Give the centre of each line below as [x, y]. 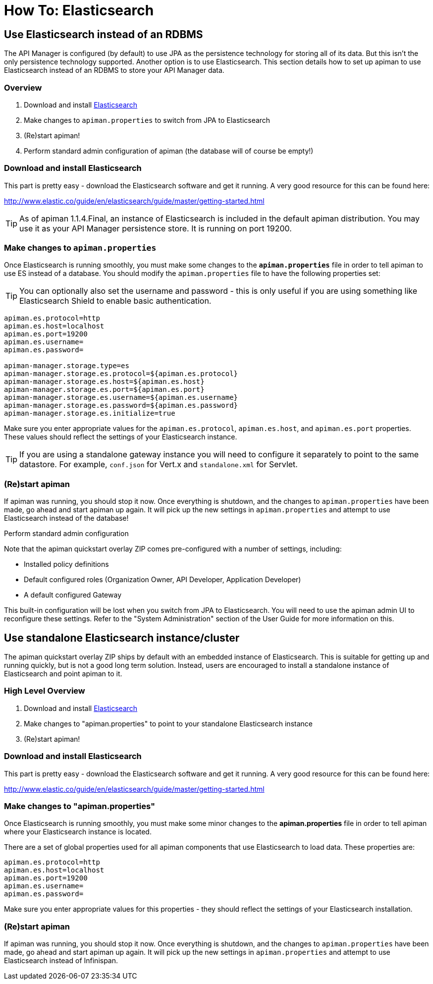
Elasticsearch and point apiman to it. [63, 674]
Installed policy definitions [66, 564]
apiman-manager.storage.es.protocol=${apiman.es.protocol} [121, 374]
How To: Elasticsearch [79, 10]
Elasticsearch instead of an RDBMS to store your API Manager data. [114, 70]
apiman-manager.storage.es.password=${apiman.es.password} [121, 406]
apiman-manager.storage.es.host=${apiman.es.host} [104, 382]
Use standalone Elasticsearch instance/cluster [122, 638]
